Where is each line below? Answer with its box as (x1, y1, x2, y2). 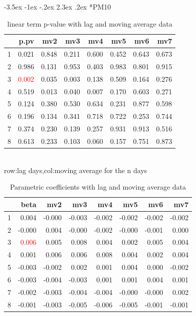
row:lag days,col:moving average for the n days (4, 165, 147, 175)
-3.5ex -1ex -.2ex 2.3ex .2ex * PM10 (4, 2, 111, 12)
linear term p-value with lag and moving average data (7, 18, 172, 29)
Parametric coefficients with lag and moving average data (10, 182, 186, 192)
